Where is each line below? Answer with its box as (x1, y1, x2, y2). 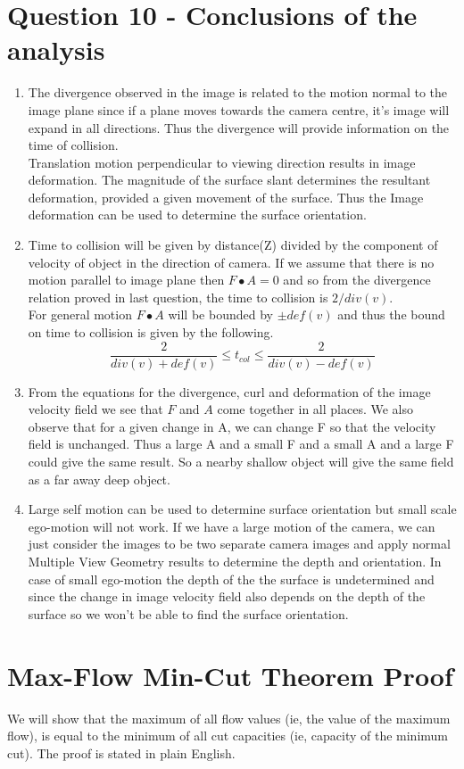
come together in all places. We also (217, 400, 413, 418)
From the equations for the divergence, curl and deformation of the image (28, 382, 431, 401)
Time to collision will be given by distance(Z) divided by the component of (28, 236, 438, 254)
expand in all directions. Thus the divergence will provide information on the (28, 118, 450, 136)
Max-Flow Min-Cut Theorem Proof (7, 657, 453, 693)
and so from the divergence (283, 270, 431, 289)
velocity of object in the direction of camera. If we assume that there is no (28, 252, 435, 271)
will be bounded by (168, 305, 273, 324)
